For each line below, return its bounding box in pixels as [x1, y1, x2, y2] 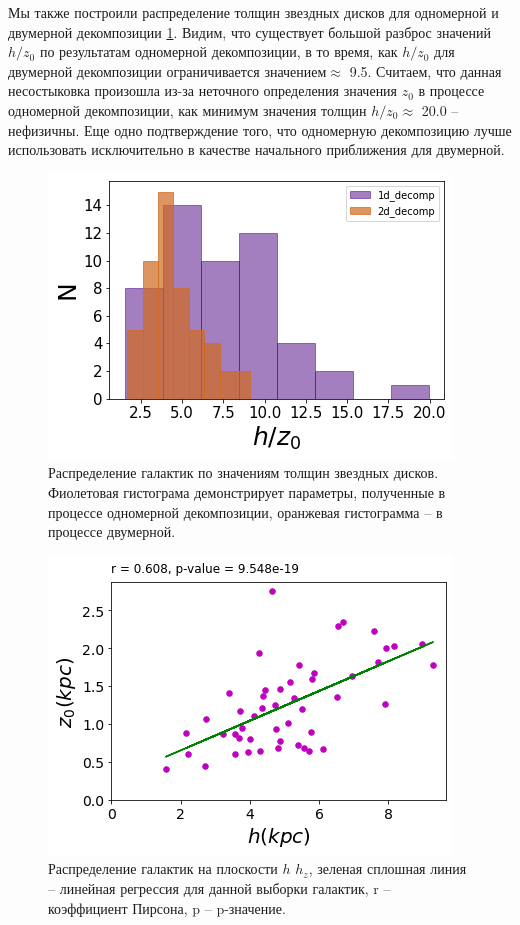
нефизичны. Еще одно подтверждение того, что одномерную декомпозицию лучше [8, 119, 512, 140]
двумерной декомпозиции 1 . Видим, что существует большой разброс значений [8, 21, 491, 42]
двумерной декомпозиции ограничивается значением [8, 60, 327, 81]
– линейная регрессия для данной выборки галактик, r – [48, 877, 391, 898]
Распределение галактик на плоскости [48, 858, 278, 879]
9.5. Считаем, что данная [349, 60, 502, 81]
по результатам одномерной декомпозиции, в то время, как [39, 41, 398, 62]
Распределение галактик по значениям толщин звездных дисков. [48, 462, 439, 483]
